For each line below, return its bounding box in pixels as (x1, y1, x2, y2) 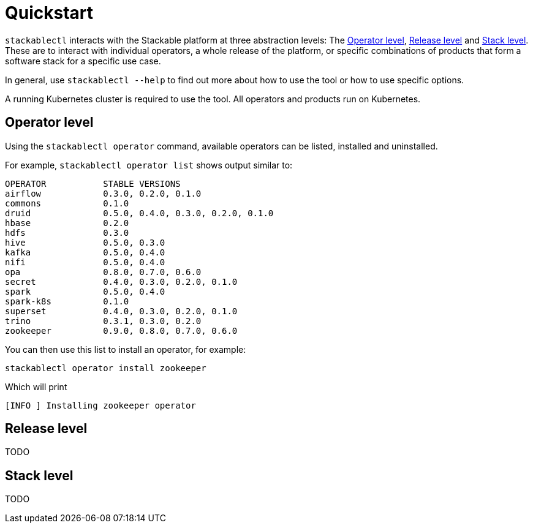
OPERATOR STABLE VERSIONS (5, 178, 181, 189)
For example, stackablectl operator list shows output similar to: (5, 159, 293, 170)
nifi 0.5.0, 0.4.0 (5, 257, 165, 267)
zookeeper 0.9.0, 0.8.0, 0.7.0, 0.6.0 (5, 325, 238, 336)
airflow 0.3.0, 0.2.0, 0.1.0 (5, 188, 202, 198)
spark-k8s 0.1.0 (5, 296, 129, 306)
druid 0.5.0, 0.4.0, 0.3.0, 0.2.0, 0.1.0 (5, 208, 274, 218)
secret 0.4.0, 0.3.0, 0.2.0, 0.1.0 (5, 276, 238, 287)
